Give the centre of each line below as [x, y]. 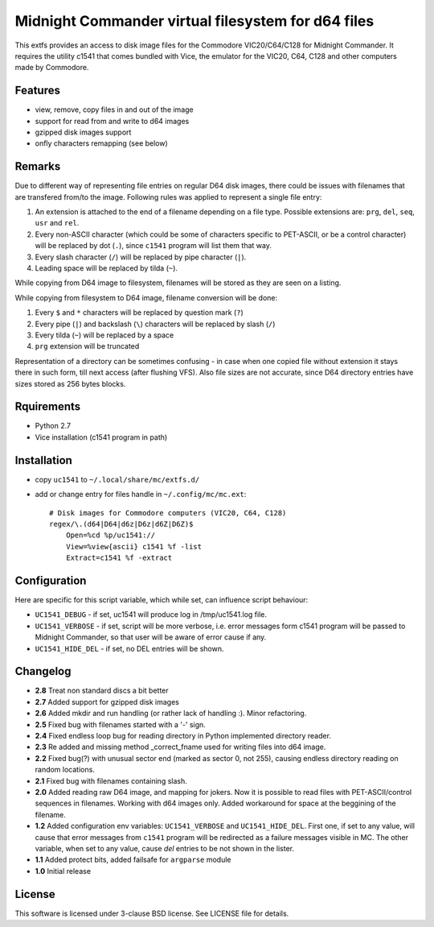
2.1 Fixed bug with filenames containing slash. [111, 780]
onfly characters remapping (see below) [101, 143]
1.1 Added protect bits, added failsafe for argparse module [133, 860]
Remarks [38, 166]
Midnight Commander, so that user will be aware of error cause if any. [151, 637]
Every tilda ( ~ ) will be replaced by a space [104, 335]
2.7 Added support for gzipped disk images [107, 701]
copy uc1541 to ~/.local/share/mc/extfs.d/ [117, 479]
